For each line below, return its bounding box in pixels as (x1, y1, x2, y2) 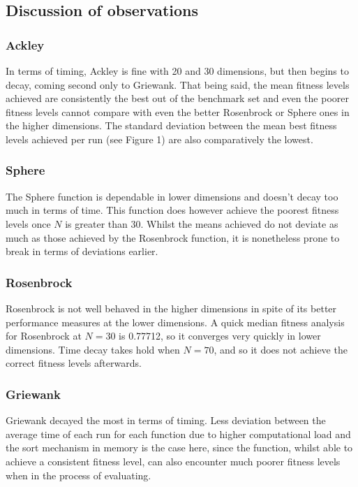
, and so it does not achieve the (214, 342, 348, 356)
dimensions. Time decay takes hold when (6, 342, 180, 356)
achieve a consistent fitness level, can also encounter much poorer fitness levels (6, 453, 341, 468)
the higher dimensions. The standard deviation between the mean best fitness (6, 118, 337, 133)
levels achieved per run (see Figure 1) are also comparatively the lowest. (6, 131, 313, 146)
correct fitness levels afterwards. (6, 356, 142, 370)
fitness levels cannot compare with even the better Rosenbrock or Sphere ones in (6, 104, 350, 119)
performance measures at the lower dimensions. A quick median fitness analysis (6, 314, 345, 329)
